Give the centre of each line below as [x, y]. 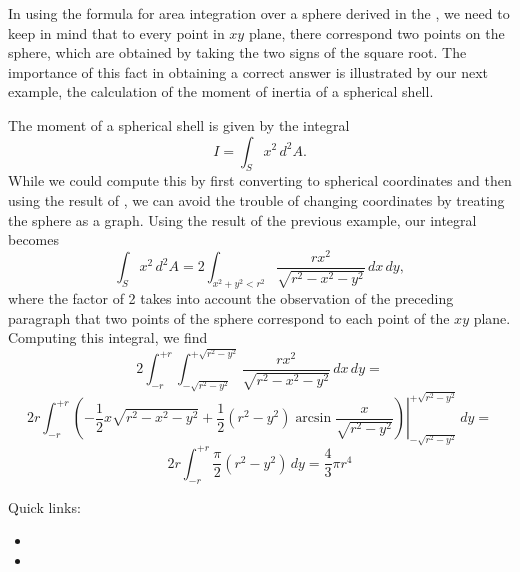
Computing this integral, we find [108, 337]
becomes [34, 239]
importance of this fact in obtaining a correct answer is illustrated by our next [248, 71]
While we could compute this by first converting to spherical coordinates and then [260, 180]
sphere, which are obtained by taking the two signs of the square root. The [237, 52]
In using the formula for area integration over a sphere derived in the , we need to [259, 13]
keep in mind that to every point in [116, 32]
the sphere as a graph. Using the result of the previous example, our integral [242, 219]
